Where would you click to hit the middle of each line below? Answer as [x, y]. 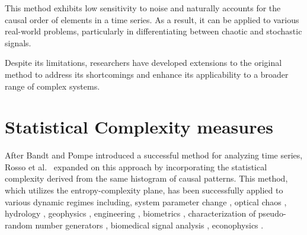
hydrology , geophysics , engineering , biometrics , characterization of [130, 213]
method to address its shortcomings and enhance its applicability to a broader [147, 74]
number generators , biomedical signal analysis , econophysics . [149, 225]
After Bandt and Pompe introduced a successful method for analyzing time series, [154, 155]
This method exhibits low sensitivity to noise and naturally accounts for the [143, 8]
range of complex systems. [52, 86]
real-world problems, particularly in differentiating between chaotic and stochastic [153, 31]
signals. [18, 42]
